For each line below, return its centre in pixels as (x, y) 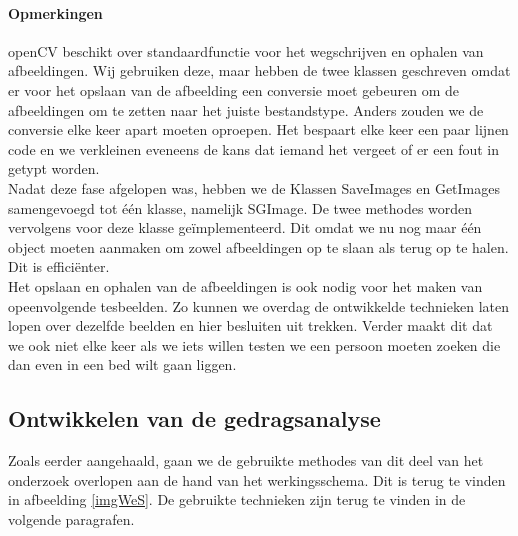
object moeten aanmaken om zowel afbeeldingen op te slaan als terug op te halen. (258, 246)
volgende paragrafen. (71, 518)
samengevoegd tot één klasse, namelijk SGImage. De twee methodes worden (240, 207)
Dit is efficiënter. (59, 266)
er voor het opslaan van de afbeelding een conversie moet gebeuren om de (233, 89)
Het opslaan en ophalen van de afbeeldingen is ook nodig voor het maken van (245, 285)
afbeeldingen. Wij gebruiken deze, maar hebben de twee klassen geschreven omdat (259, 70)
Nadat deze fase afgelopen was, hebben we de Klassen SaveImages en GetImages (254, 187)
